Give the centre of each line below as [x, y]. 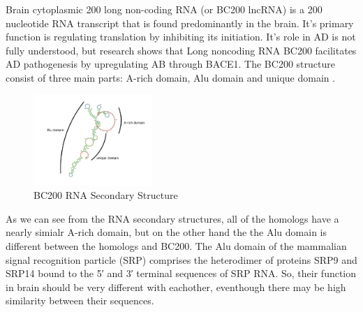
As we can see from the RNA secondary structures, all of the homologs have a [172, 218]
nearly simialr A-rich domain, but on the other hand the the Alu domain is [166, 232]
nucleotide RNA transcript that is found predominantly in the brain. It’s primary [180, 23]
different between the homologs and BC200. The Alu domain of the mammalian [176, 245]
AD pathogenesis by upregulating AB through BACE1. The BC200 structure [170, 64]
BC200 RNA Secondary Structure [106, 195]
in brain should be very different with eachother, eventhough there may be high [176, 287]
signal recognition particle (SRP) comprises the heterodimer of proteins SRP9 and [181, 259]
